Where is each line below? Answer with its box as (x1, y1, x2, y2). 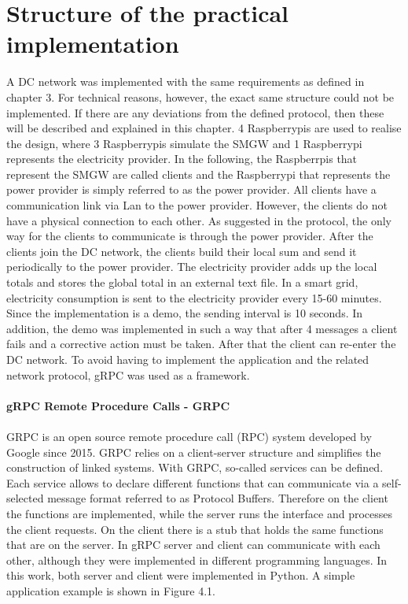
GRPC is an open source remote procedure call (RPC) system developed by (6, 428, 372, 444)
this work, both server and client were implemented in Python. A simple (6, 567, 355, 584)
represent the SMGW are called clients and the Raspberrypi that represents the (6, 165, 391, 182)
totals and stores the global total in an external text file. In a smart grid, (6, 274, 358, 291)
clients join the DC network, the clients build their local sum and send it (6, 243, 357, 259)
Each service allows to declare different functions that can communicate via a (6, 474, 379, 491)
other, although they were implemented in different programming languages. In (6, 551, 388, 568)
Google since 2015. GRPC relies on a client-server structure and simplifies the (6, 443, 381, 460)
